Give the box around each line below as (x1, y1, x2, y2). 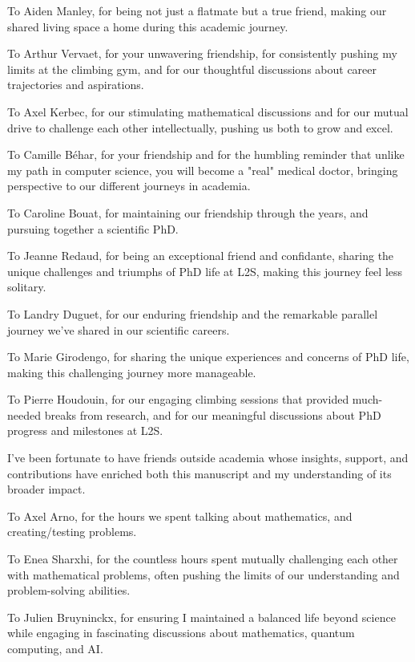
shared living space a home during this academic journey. (7, 18, 288, 35)
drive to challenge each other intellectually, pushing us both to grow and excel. (7, 119, 393, 136)
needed (7, 406, 41, 423)
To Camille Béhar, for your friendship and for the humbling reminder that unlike (7, 146, 405, 163)
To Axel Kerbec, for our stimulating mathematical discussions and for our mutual (7, 103, 409, 120)
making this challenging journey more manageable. (7, 363, 256, 380)
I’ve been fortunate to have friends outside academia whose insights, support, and (7, 449, 409, 466)
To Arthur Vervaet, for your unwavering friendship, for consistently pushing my (7, 45, 397, 62)
